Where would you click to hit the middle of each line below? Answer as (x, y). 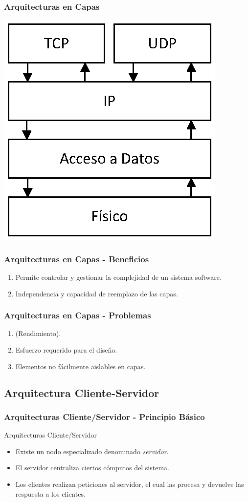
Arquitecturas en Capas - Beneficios (77, 259)
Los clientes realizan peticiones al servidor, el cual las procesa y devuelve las (130, 484)
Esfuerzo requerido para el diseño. (66, 350)
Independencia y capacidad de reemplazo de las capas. (97, 293)
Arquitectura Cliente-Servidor (82, 392)
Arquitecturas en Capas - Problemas (78, 315)
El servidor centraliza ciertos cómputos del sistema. (92, 468)
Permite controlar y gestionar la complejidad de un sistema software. (118, 277)
